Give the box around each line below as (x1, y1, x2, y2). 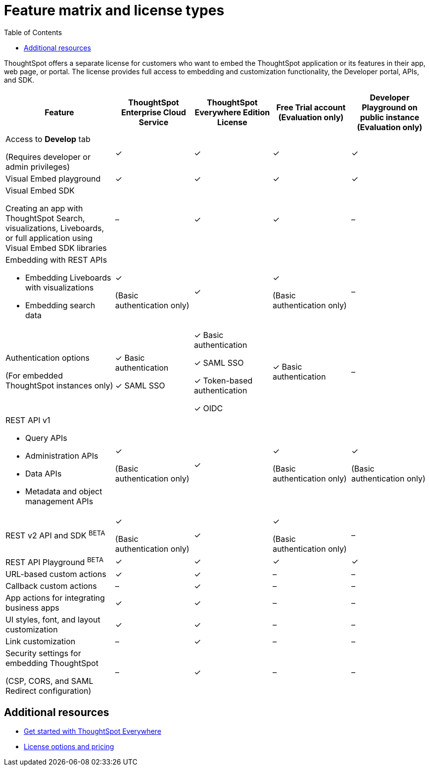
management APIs (25, 496, 94, 506)
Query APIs (25, 433, 67, 443)
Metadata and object (25, 486, 102, 496)
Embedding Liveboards (25, 272, 111, 283)
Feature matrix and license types (4, 2, 225, 19)
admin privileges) (5, 161, 70, 172)
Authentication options (5, 352, 90, 363)
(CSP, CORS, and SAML (5, 676, 94, 686)
